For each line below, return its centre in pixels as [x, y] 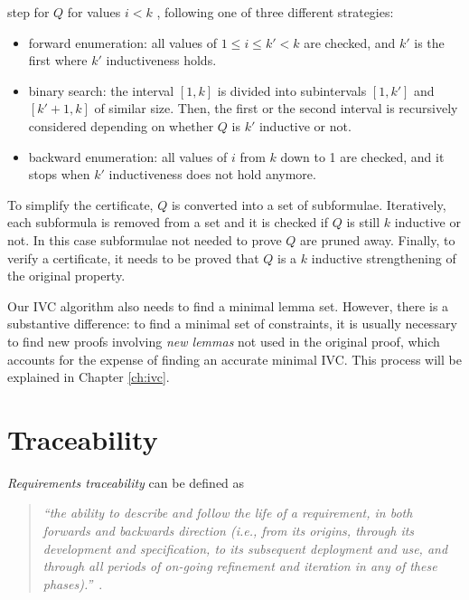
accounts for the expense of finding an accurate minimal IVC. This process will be [234, 359]
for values [94, 12]
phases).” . [73, 583]
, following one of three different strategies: [275, 12]
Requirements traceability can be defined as [126, 482]
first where [58, 60]
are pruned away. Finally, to [378, 239]
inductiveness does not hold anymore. [212, 174]
